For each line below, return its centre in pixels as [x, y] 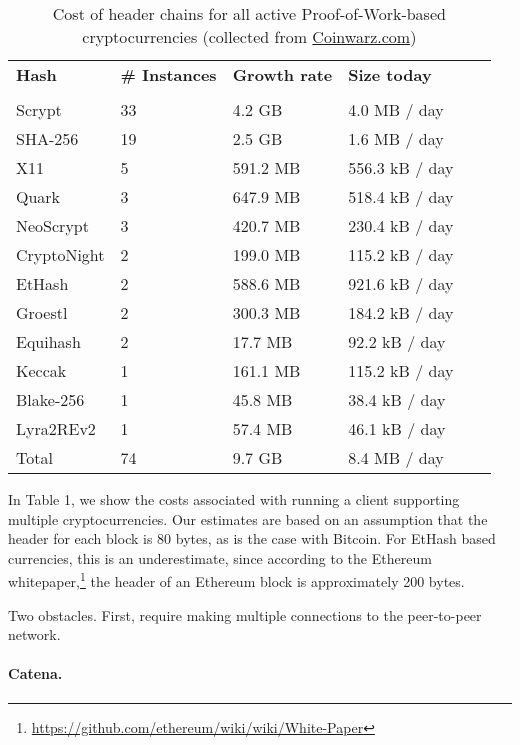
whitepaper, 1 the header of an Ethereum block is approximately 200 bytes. [236, 580]
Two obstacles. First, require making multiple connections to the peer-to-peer [245, 614]
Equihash [48, 341]
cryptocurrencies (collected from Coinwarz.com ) [249, 36]
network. [34, 634]
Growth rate [282, 74]
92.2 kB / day [397, 341]
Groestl [42, 312]
